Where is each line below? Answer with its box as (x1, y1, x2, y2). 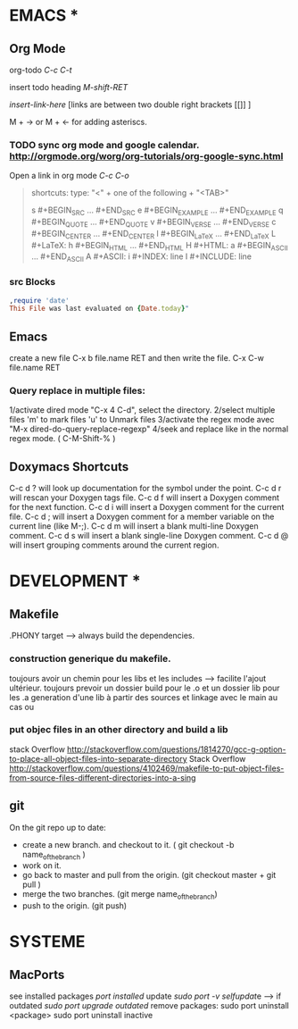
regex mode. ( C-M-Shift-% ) (9, 433, 116, 444)
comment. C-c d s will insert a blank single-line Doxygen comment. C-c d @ (9, 531, 289, 541)
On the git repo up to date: (9, 822, 107, 832)
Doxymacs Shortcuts (9, 459, 129, 474)
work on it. (21, 860, 62, 871)
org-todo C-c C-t (9, 64, 73, 75)
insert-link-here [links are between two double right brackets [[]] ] (9, 99, 252, 110)
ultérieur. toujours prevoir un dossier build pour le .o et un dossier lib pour (9, 682, 280, 693)
